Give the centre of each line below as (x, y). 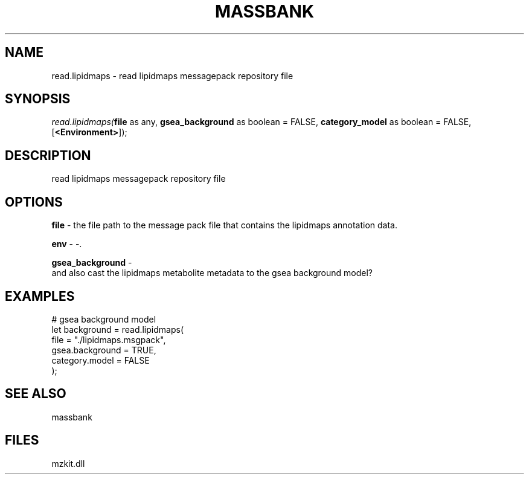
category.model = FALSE (101, 360)
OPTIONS (34, 202)
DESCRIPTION (48, 155)
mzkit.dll (68, 463)
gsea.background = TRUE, (104, 350)
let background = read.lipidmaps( (117, 329)
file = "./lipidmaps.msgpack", (109, 339)
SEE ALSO (36, 394)
